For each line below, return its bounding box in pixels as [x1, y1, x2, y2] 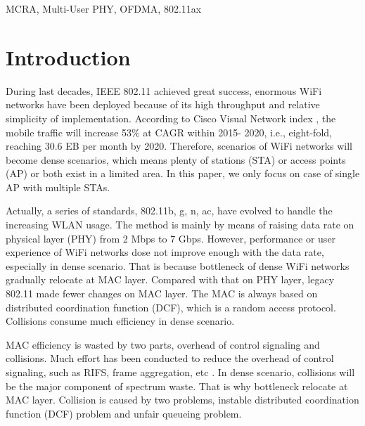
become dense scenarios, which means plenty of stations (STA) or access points [6, 152, 346, 167]
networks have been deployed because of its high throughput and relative [6, 97, 320, 112]
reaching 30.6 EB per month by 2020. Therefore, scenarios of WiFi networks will [6, 138, 352, 153]
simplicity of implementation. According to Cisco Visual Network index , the [6, 110, 336, 125]
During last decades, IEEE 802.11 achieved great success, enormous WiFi [6, 83, 322, 98]
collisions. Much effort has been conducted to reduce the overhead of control [6, 351, 334, 366]
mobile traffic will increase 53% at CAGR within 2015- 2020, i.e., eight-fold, [6, 124, 332, 139]
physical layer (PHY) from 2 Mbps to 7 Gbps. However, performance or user [6, 231, 336, 245]
